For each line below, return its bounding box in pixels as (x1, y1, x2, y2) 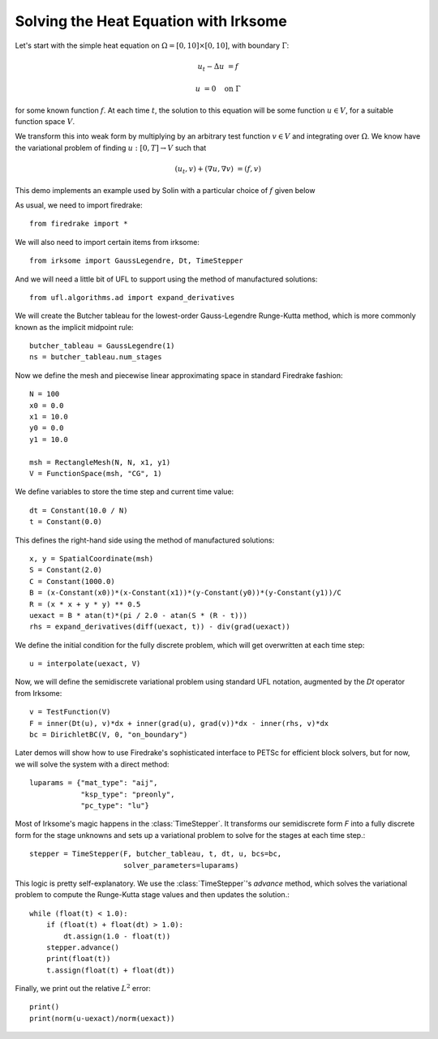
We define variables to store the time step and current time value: (15, 487, 234, 496)
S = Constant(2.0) (29, 565, 103, 575)
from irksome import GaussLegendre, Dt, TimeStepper (29, 256, 243, 265)
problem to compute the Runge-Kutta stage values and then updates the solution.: (15, 890, 290, 899)
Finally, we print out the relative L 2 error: (15, 982, 152, 994)
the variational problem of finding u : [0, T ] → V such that (15, 143, 207, 152)
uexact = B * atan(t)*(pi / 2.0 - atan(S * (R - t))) (29, 611, 247, 620)
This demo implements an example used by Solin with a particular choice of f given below (15, 185, 316, 195)
